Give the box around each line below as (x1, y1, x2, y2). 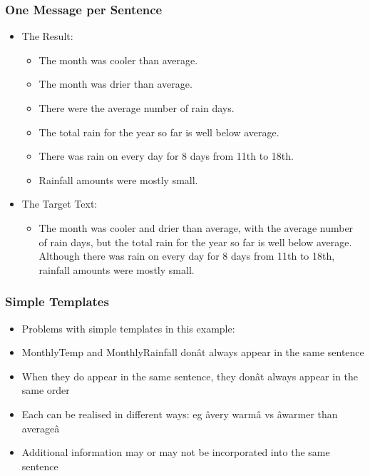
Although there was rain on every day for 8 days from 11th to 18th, (38, 248, 335, 263)
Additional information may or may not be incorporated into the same (21, 445, 330, 460)
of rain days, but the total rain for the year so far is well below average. (38, 234, 352, 249)
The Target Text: (21, 196, 98, 211)
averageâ (21, 420, 60, 435)
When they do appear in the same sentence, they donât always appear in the (21, 368, 359, 383)
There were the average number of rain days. (38, 101, 235, 115)
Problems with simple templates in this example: (21, 320, 235, 335)
